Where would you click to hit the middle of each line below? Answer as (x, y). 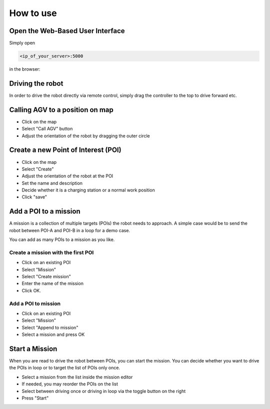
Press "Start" (35, 398)
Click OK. (31, 290)
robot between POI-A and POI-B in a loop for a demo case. (69, 230)
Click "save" (34, 197)
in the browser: (25, 69)
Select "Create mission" (46, 277)
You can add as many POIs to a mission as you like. (62, 240)
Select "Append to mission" (50, 327)
